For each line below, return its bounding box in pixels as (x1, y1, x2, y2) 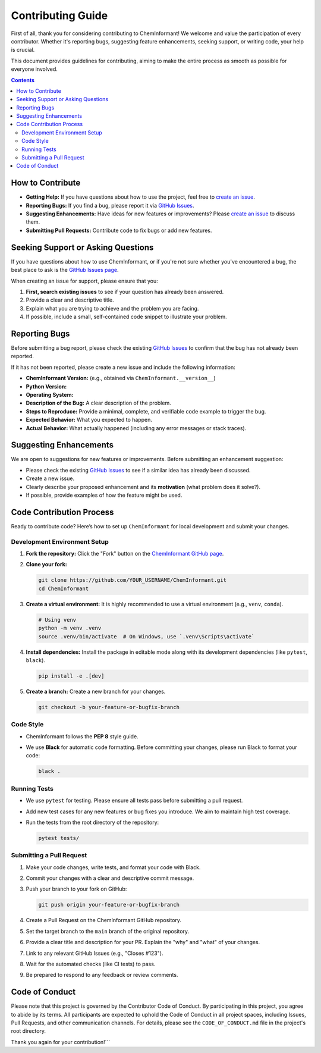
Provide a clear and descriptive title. (26, 296, 114, 303)
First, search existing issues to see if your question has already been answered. (26, 288, 224, 295)
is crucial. (11, 46, 35, 54)
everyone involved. (11, 65, 58, 73)
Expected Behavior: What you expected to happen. (26, 416, 153, 424)
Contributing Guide (11, 9, 108, 22)
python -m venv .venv (38, 625, 102, 632)
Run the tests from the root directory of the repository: (26, 819, 159, 826)
